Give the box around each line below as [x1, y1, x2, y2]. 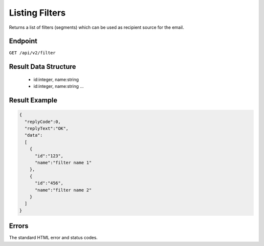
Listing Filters [9, 7, 66, 18]
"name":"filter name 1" [35, 160, 92, 165]
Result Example [9, 96, 58, 104]
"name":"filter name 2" [35, 187, 92, 193]
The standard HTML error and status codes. [9, 235, 98, 241]
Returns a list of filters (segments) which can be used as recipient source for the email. [9, 24, 184, 30]
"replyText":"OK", [24, 126, 68, 131]
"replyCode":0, [24, 119, 61, 124]
